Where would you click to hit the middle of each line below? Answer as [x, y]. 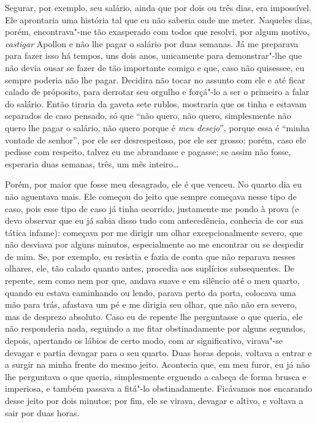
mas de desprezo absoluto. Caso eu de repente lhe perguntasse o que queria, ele [154, 316]
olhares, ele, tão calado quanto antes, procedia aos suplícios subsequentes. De [150, 268]
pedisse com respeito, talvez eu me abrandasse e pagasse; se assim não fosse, [148, 152]
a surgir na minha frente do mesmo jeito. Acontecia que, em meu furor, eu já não [157, 364]
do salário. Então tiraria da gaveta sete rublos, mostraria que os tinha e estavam [156, 103]
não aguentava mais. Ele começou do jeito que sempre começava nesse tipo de [151, 196]
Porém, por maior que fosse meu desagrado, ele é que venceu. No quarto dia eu [153, 184]
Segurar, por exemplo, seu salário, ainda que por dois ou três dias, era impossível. [158, 7]
